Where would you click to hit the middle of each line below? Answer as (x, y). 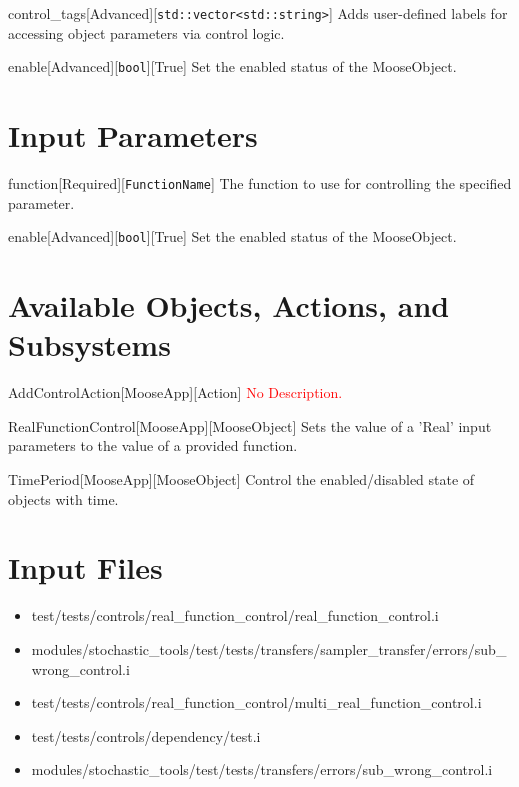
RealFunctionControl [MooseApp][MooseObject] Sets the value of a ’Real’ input (250, 425)
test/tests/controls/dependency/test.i (146, 735)
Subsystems (89, 344)
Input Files (85, 567)
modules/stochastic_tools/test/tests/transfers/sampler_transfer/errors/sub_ (269, 648)
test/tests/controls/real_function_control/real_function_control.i (235, 615)
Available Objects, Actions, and (229, 305)
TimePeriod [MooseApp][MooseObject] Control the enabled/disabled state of (241, 479)
